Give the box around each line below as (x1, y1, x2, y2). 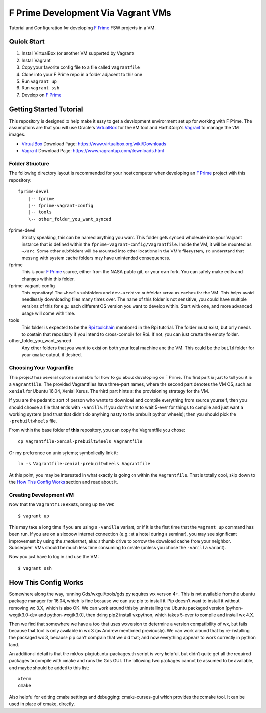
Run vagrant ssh (21, 85, 60, 91)
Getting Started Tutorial (9, 105, 83, 113)
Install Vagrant (21, 57, 51, 63)
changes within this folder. (21, 276, 75, 282)
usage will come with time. (21, 310, 76, 316)
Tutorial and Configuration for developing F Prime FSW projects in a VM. (9, 25, 156, 31)
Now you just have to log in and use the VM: (9, 554, 99, 560)
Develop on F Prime (21, 92, 62, 98)
